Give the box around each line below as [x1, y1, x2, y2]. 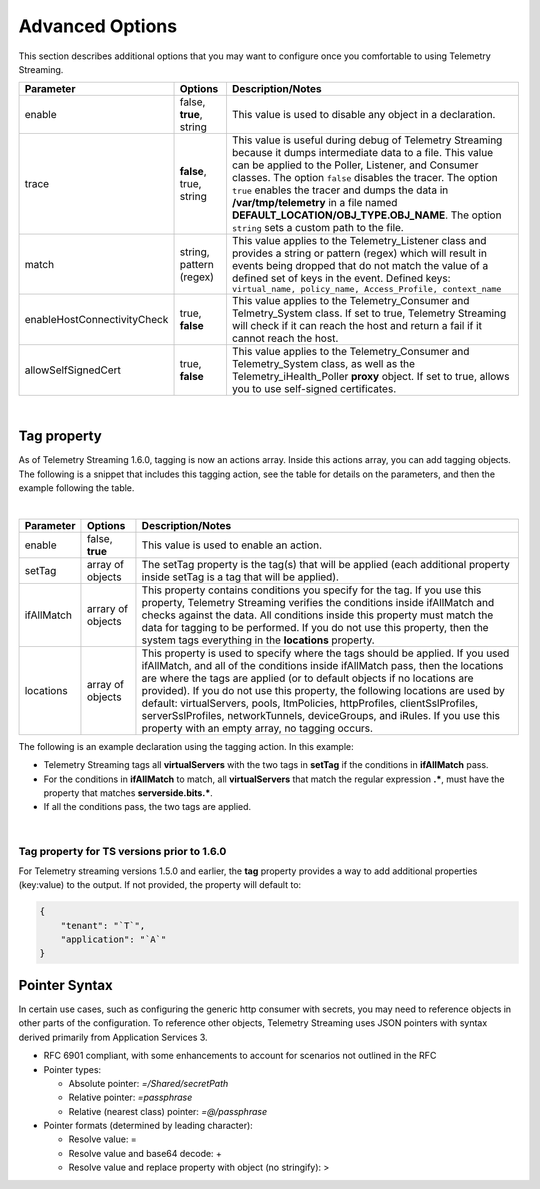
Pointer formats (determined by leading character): [43, 1120, 254, 1132]
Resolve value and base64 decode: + [68, 1147, 222, 1159]
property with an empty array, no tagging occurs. [141, 721, 374, 735]
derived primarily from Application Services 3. [18, 1031, 209, 1043]
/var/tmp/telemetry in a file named [231, 196, 398, 210]
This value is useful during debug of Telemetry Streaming [231, 133, 503, 147]
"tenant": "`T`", [60, 920, 146, 931]
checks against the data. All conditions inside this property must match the [141, 608, 494, 622]
